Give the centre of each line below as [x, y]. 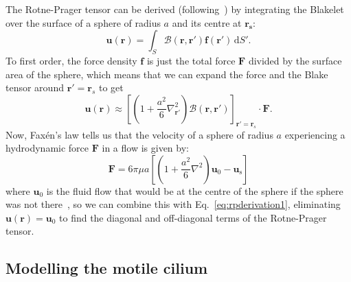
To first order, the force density [71, 60]
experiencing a [315, 134]
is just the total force [191, 60]
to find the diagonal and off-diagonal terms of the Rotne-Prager [193, 217]
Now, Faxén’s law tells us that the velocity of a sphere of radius [139, 134]
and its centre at [207, 22]
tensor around [35, 87]
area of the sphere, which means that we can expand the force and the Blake [167, 74]
